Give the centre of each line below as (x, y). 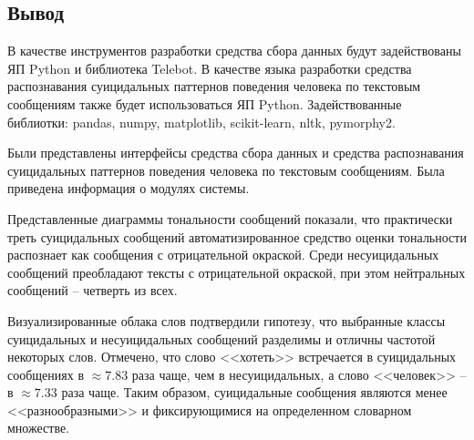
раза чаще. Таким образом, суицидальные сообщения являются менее (254, 392)
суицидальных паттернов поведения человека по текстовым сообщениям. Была (226, 170)
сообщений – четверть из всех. (93, 290)
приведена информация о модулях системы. (129, 188)
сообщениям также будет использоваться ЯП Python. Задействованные (205, 103)
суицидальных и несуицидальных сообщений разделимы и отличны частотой (222, 338)
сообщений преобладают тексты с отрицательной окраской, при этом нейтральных (237, 272)
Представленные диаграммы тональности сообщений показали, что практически (230, 218)
